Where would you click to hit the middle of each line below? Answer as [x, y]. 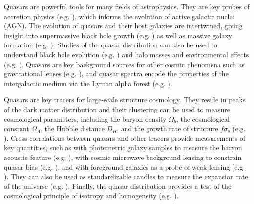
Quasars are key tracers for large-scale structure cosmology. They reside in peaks [125, 100]
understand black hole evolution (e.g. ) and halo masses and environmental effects [127, 54]
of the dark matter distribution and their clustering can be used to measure [117, 109]
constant [17, 128]
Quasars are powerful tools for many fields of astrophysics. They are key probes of [127, 6]
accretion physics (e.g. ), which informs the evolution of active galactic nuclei [119, 16]
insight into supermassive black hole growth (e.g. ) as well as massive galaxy [118, 35]
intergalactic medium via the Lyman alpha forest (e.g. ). [88, 83]
